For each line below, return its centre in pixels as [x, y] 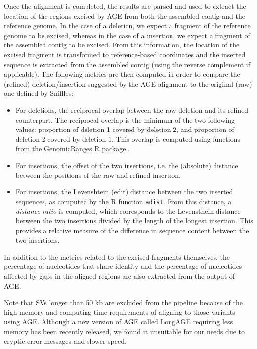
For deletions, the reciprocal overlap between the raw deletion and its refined [132, 109]
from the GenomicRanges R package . [73, 149]
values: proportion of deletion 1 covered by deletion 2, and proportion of [125, 129]
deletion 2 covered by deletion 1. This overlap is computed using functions [128, 139]
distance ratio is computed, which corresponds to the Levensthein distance [128, 211]
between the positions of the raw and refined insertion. [98, 175]
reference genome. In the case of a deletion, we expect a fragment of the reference [127, 25]
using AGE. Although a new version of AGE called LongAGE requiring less [119, 322]
